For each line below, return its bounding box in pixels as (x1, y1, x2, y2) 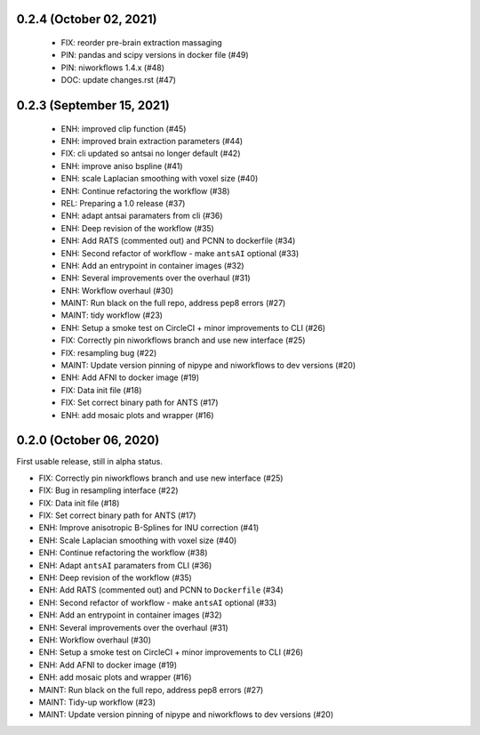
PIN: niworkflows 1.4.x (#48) (60, 62, 164, 73)
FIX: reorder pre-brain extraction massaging (60, 37, 222, 48)
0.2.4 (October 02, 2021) (16, 12, 157, 27)
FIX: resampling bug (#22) (60, 347, 157, 358)
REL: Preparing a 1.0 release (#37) (60, 198, 186, 208)
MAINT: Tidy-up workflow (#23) (38, 697, 156, 707)
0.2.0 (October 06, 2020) (16, 432, 160, 448)
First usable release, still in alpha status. (16, 456, 164, 467)
